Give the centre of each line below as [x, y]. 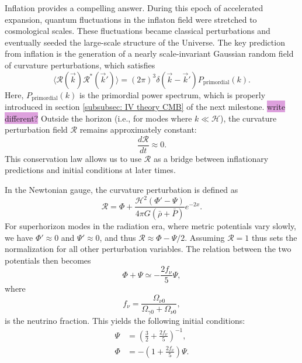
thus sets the [274, 237]
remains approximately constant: [138, 129]
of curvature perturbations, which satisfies [80, 65]
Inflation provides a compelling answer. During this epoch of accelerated [134, 8]
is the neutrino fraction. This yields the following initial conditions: [125, 320]
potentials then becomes [48, 260]
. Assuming [205, 237]
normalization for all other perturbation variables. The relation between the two [148, 249]
